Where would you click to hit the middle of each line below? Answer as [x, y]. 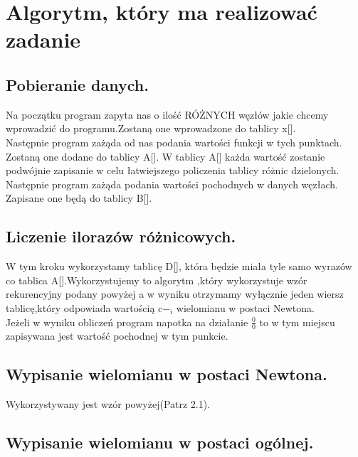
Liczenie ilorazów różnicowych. [121, 236]
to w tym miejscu [297, 322]
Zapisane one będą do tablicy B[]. [79, 198]
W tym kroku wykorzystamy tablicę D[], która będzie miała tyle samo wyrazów [179, 266]
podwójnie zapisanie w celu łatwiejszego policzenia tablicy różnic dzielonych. [173, 170]
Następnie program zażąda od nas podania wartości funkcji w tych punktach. [174, 142]
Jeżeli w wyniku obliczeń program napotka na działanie [127, 322]
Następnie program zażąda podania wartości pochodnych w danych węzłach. [172, 184]
